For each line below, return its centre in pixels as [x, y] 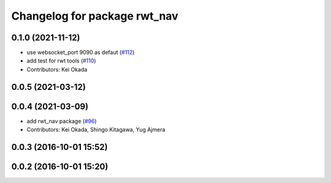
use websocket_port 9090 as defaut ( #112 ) [81, 53]
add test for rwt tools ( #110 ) [61, 61]
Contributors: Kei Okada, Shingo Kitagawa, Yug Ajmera [96, 130]
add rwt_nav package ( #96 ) [62, 121]
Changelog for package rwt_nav [95, 16]
